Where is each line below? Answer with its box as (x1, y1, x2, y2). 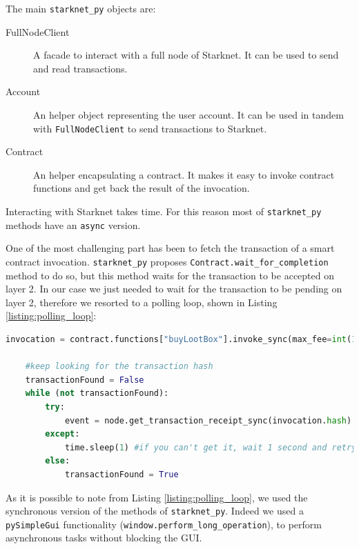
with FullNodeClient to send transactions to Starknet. (33, 121, 267, 135)
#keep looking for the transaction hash (25, 361, 213, 372)
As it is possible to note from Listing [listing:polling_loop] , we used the (6, 490, 308, 504)
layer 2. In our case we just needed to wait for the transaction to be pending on (6, 281, 342, 296)
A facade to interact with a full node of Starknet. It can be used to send (33, 48, 339, 62)
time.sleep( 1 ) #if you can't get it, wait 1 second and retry (64, 442, 357, 452)
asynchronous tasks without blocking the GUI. (6, 530, 202, 545)
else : (45, 456, 70, 466)
